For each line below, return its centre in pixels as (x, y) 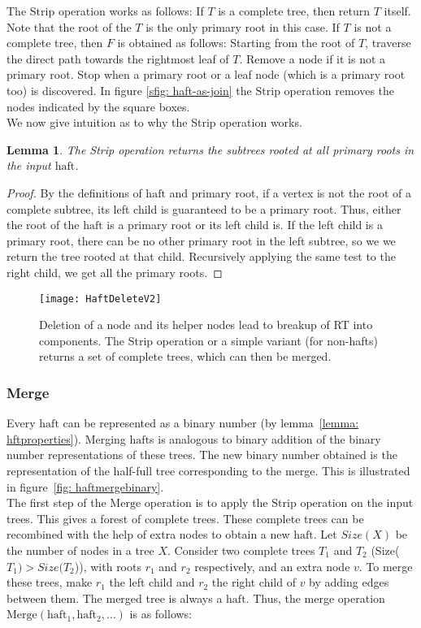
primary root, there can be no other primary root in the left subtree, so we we (201, 240)
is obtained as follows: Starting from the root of (236, 43)
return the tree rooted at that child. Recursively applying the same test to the (201, 256)
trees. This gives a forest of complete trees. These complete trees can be (185, 518)
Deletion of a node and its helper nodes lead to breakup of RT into (206, 325)
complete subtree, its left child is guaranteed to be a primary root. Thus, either (204, 208)
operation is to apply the (206, 502)
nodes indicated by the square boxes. (98, 106)
